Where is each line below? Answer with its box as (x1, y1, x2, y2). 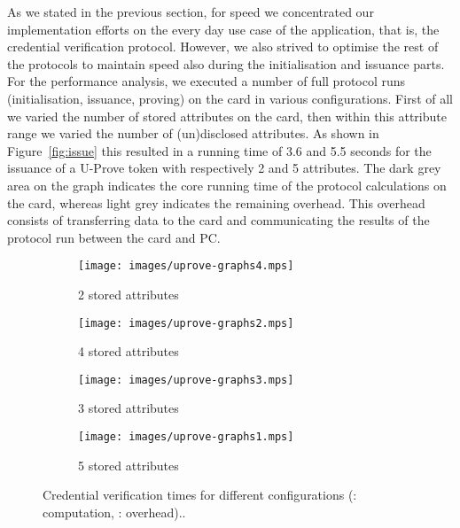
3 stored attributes (78, 399, 179, 417)
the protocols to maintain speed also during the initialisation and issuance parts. (7, 54, 445, 73)
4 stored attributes (78, 342, 179, 361)
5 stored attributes (78, 455, 179, 474)
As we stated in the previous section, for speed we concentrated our (7, 3, 374, 20)
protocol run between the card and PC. (7, 228, 221, 246)
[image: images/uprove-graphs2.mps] (78, 316, 294, 330)
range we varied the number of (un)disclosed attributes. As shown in (7, 124, 379, 143)
